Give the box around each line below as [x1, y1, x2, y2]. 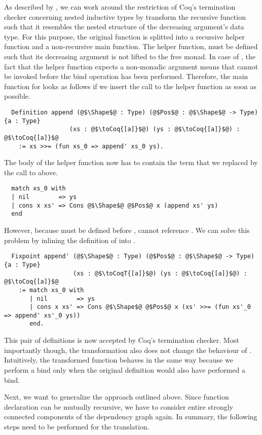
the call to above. [4, 167, 58, 177]
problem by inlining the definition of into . [4, 234, 136, 245]
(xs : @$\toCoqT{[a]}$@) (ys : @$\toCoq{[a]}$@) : [73, 269, 247, 277]
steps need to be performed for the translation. [4, 421, 149, 431]
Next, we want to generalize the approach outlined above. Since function [4, 391, 229, 402]
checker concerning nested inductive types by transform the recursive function [4, 11, 246, 22]
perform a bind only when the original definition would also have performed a [4, 364, 245, 375]
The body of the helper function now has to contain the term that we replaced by [4, 157, 258, 168]
